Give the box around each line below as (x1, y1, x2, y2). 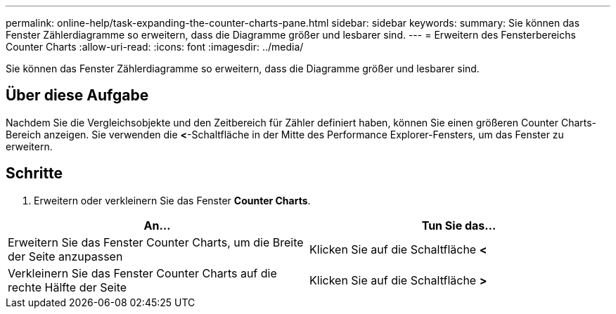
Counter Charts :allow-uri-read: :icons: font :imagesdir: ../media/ (6, 41, 304, 53)
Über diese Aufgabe (6, 86, 149, 105)
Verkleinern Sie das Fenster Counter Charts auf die (8, 266, 277, 280)
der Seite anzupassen (8, 249, 123, 263)
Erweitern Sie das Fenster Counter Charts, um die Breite (8, 235, 304, 249)
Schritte (6, 164, 63, 183)
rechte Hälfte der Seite (8, 280, 127, 294)
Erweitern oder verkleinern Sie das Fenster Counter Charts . (34, 194, 311, 207)
